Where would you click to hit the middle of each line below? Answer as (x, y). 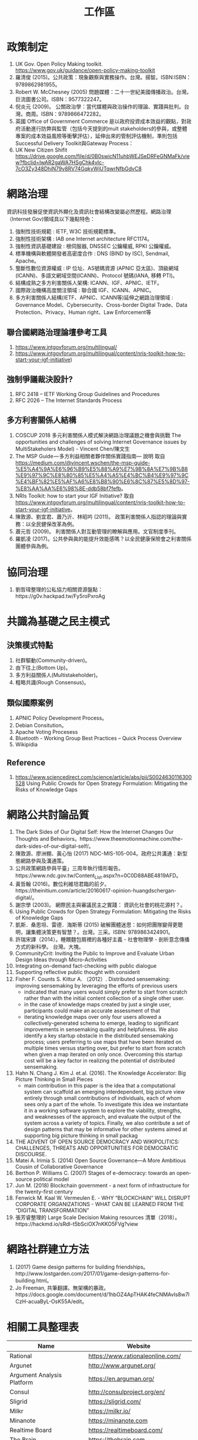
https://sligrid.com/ (115, 1402)
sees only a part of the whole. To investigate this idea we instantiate (106, 1104)
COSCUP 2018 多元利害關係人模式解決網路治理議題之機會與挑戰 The (98, 435)
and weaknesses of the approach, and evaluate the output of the (102, 1116)
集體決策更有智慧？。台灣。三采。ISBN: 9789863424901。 (102, 932)
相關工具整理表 (43, 1327)
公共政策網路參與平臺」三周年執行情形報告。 (69, 868)
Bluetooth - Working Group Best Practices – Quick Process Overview (98, 739)
